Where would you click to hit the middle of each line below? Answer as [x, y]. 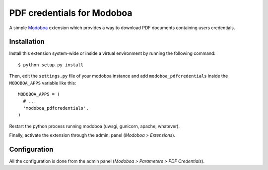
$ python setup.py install [51, 65]
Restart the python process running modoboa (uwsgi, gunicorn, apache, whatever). [95, 126]
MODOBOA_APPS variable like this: [43, 83]
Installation [27, 42]
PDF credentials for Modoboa [71, 13]
